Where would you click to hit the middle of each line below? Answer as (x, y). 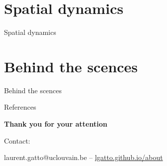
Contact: (17, 140)
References (20, 107)
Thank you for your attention (56, 124)
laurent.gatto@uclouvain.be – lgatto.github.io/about (83, 157)
